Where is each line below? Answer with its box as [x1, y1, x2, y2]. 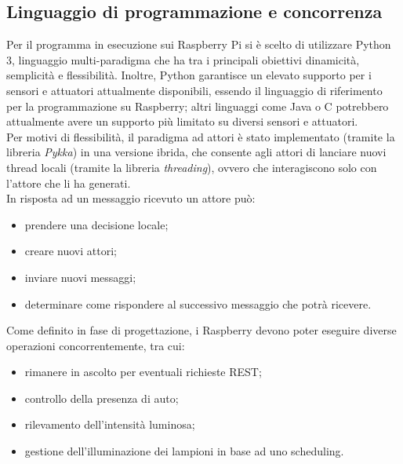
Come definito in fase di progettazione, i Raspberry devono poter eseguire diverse [6, 322, 397, 338]
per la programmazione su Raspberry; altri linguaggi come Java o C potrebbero [6, 97, 389, 114]
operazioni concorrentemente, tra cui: [6, 337, 185, 353]
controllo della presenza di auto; [24, 389, 179, 406]
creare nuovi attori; [24, 243, 117, 259]
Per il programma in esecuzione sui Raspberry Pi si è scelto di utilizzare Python [6, 36, 391, 53]
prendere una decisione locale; [24, 216, 169, 232]
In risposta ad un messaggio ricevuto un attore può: [6, 190, 256, 206]
